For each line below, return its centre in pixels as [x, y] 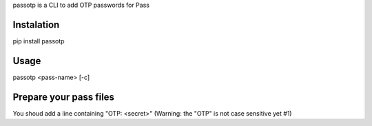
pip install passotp [39, 41]
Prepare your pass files [64, 97]
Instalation [36, 24]
